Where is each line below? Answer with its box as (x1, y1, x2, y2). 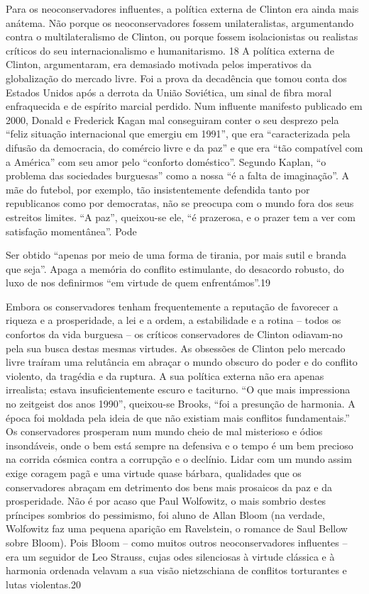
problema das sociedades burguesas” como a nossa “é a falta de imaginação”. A (6, 168, 349, 183)
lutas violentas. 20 (6, 576, 81, 591)
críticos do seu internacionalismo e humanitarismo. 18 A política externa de (6, 43, 334, 57)
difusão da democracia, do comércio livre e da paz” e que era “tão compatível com (6, 140, 363, 155)
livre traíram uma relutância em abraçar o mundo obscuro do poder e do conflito (6, 354, 358, 369)
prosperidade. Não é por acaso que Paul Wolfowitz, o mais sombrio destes (6, 493, 326, 508)
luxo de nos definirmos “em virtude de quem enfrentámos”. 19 (6, 275, 270, 290)
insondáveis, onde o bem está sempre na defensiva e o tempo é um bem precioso (6, 437, 353, 452)
